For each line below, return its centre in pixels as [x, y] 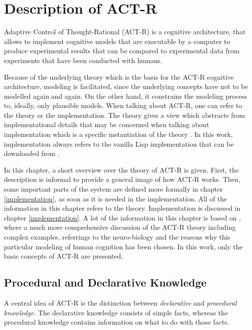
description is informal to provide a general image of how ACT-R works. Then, [122, 179]
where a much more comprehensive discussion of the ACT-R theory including [120, 227]
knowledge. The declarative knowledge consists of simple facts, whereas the [116, 312]
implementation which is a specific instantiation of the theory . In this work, [118, 134]
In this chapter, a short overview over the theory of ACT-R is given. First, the [122, 169]
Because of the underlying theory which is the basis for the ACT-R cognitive [119, 77]
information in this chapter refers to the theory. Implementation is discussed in [122, 208]
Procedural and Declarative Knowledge [105, 282]
